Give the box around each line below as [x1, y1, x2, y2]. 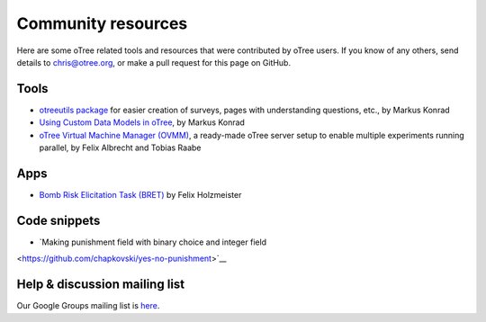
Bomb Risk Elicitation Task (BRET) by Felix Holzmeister [39, 189, 242, 200]
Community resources [16, 13, 188, 33]
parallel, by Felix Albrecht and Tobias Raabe [39, 142, 202, 153]
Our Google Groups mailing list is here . [16, 300, 160, 311]
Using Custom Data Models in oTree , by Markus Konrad [39, 117, 245, 128]
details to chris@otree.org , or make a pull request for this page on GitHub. [16, 57, 292, 67]
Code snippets [16, 212, 101, 228]
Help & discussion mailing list [16, 277, 185, 292]
